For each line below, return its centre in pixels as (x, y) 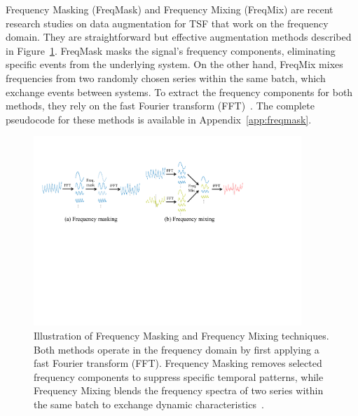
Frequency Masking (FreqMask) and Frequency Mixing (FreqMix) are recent (170, 9)
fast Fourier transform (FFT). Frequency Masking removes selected (178, 363)
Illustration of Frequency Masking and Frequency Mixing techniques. (181, 335)
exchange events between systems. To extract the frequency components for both (179, 92)
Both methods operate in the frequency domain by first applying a (177, 349)
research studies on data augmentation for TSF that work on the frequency (167, 23)
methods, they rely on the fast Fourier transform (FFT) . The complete (160, 106)
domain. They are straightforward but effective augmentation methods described (179, 37)
